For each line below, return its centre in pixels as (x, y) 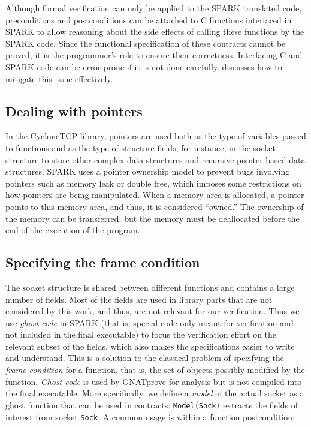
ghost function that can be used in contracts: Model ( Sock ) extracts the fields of (152, 405)
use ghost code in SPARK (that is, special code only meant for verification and (150, 322)
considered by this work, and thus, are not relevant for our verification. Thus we (153, 311)
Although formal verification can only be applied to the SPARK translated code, (154, 8)
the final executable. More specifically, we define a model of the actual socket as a (155, 393)
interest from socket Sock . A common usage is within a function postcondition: (150, 417)
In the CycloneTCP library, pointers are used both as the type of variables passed (156, 136)
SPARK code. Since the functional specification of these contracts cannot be (146, 43)
